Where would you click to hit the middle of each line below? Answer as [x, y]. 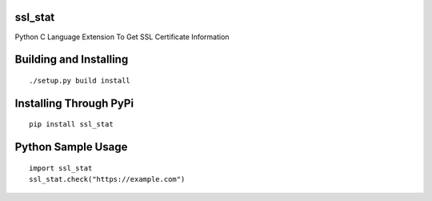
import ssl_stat [61, 168]
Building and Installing [72, 60]
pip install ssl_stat [71, 125]
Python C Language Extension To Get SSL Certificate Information [122, 37]
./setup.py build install [80, 80]
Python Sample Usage [71, 147]
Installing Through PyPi [74, 103]
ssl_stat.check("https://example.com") [107, 179]
